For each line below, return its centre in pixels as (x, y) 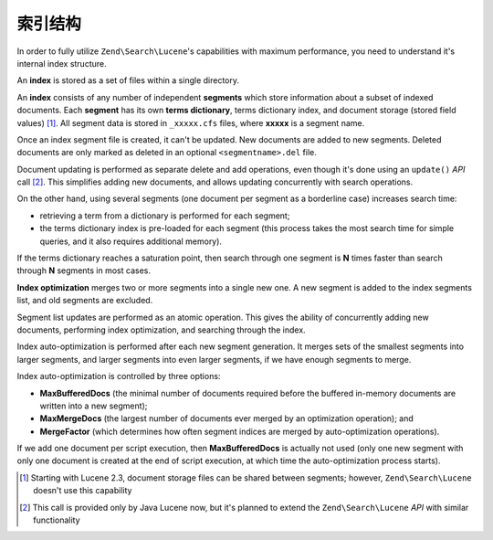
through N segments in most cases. (84, 270)
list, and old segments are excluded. (85, 301)
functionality (57, 520)
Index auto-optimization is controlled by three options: (119, 376)
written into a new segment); (94, 406)
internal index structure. (62, 63)
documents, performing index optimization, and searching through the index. (161, 330)
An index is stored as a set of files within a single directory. (128, 80)
